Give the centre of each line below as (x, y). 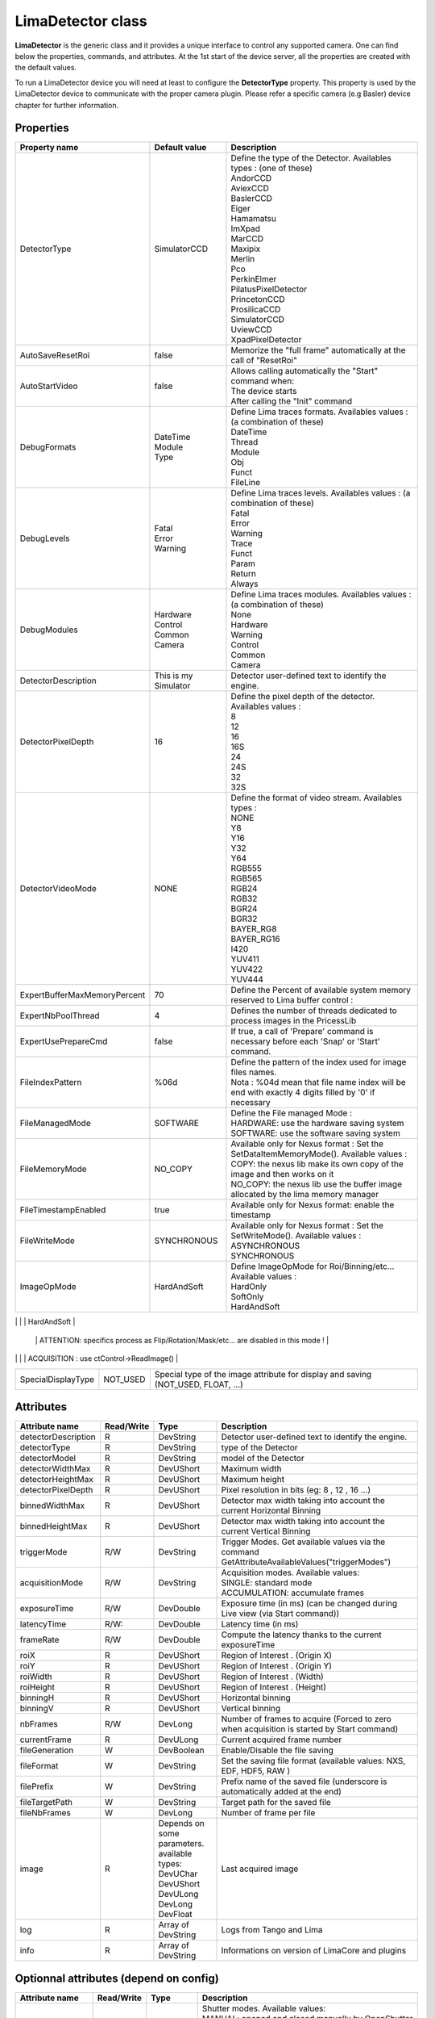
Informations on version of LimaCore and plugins (314, 1951)
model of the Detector (263, 1459)
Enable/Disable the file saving (277, 1750)
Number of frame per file (268, 1813)
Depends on (181, 1823)
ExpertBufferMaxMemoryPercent (83, 995)
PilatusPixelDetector (269, 289)
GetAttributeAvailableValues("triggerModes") (306, 1562)
